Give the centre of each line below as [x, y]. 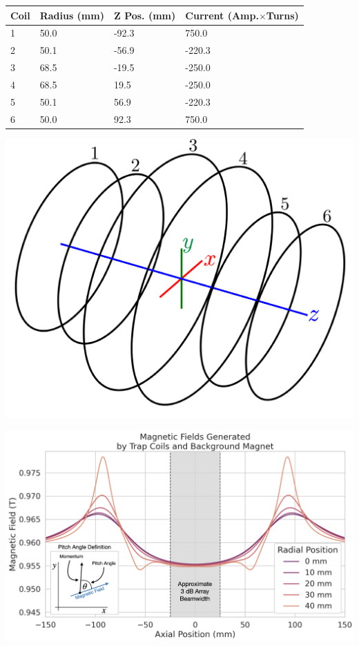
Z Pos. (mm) [145, 15]
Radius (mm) [72, 15]
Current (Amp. [222, 15]
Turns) [282, 15]
